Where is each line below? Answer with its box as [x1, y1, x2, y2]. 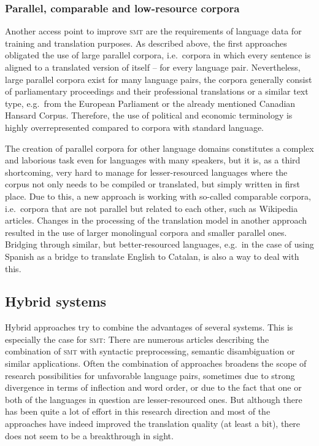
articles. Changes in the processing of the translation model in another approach [5, 214, 307, 227]
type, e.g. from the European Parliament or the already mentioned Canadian [5, 96, 296, 109]
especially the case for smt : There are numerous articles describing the [5, 332, 269, 345]
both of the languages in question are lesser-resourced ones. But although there [5, 393, 302, 405]
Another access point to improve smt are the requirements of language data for [5, 25, 302, 37]
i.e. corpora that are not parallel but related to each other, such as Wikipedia [5, 201, 298, 214]
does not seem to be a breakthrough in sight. [5, 429, 174, 442]
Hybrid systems [5, 292, 107, 311]
